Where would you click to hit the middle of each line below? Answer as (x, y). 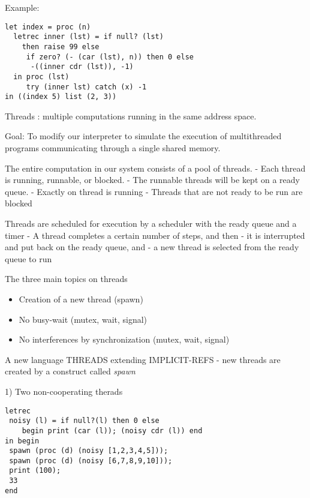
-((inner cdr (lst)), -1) (82, 67)
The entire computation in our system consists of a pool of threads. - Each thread (155, 168)
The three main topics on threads (66, 279)
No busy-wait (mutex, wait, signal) (83, 319)
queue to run (28, 258)
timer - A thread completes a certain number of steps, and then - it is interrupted (155, 235)
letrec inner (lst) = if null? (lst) (88, 37)
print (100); (35, 471)
